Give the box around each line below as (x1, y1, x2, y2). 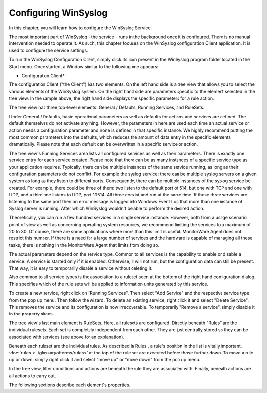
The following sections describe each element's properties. (9, 382, 131, 388)
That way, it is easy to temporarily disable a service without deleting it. (9, 265, 153, 271)
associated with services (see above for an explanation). (9, 334, 125, 340)
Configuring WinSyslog (9, 7, 108, 18)
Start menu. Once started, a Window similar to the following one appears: (9, 63, 159, 69)
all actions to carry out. (9, 373, 56, 379)
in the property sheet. (9, 311, 54, 317)
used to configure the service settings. (9, 47, 89, 53)
